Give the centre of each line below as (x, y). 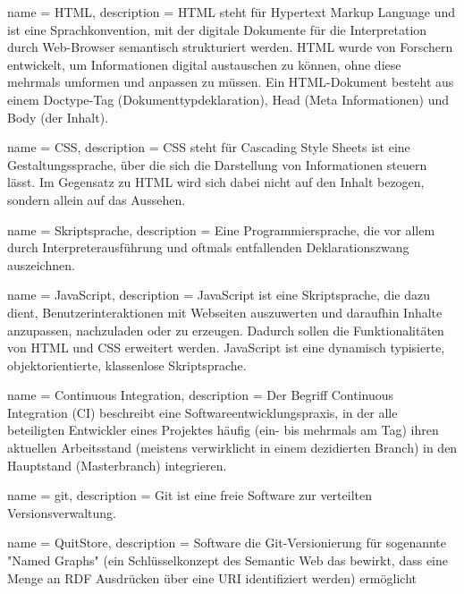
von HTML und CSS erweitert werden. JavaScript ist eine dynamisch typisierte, (226, 348)
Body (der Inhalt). (58, 117)
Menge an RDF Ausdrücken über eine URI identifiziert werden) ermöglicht (212, 577)
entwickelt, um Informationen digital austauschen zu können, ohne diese (204, 64)
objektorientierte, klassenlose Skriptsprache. (127, 365)
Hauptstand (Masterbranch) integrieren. (117, 465)
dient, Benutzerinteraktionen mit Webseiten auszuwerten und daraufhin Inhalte (225, 312)
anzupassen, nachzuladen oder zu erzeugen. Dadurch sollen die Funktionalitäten (226, 330)
